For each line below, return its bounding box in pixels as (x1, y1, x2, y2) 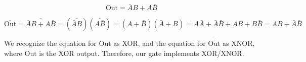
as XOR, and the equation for (113, 38, 206, 48)
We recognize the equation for (4, 38, 97, 48)
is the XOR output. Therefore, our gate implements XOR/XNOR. (39, 47, 244, 58)
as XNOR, (223, 38, 255, 48)
